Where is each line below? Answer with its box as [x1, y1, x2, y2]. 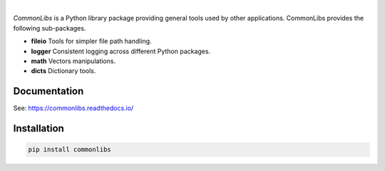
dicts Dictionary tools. [31, 67, 96, 75]
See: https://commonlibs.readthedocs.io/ [13, 104, 134, 113]
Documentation [13, 85, 84, 97]
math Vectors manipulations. [31, 57, 116, 65]
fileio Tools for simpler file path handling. [31, 37, 153, 45]
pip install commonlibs [28, 145, 112, 154]
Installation [13, 123, 64, 135]
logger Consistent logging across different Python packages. [31, 47, 210, 55]
